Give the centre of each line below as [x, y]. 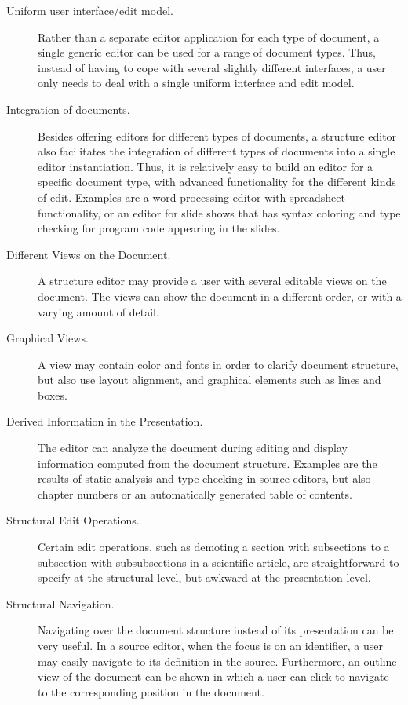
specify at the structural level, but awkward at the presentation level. [204, 577]
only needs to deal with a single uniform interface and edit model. [196, 83]
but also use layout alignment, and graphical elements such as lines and [209, 380]
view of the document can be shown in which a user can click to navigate [213, 676]
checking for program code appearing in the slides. [159, 228]
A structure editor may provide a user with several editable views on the [212, 281]
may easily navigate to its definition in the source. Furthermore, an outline [217, 661]
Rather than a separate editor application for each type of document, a [209, 37]
